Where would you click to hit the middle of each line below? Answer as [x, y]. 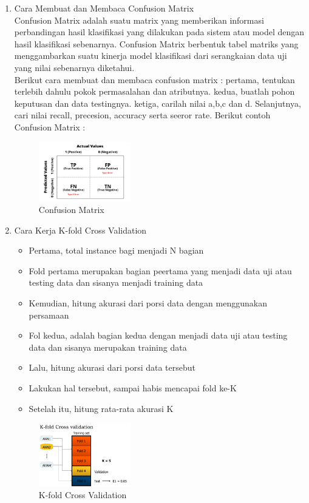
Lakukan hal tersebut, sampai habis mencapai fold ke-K [133, 388]
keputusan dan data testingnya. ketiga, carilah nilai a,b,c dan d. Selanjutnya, [158, 103]
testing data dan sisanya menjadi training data [116, 282]
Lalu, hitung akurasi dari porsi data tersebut [112, 367]
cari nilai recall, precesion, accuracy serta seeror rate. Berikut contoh [142, 115]
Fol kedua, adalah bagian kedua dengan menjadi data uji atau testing [158, 335]
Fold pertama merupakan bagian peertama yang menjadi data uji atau [160, 270]
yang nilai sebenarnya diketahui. [74, 67]
